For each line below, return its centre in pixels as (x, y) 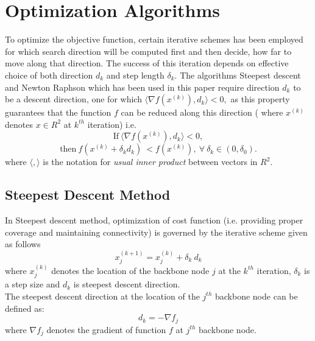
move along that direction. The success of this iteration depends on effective (147, 63)
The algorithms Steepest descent (240, 75)
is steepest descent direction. (127, 284)
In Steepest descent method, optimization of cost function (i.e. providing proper (154, 220)
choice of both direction (49, 75)
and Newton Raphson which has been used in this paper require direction (142, 87)
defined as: (25, 308)
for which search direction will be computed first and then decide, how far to (148, 51)
